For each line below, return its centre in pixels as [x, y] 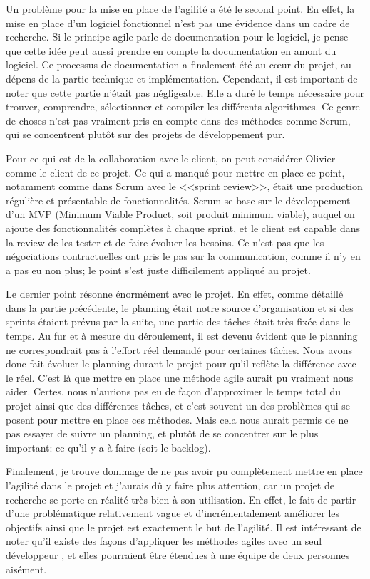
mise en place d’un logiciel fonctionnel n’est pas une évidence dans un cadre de [178, 22]
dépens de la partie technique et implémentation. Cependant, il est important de [182, 78]
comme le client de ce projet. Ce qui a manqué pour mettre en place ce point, [175, 172]
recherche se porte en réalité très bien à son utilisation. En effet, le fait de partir [181, 499]
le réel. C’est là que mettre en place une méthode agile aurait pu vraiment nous [180, 377]
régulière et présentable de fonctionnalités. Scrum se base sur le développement [178, 200]
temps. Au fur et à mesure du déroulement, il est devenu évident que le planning [182, 336]
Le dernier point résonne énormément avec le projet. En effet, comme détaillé [175, 294]
